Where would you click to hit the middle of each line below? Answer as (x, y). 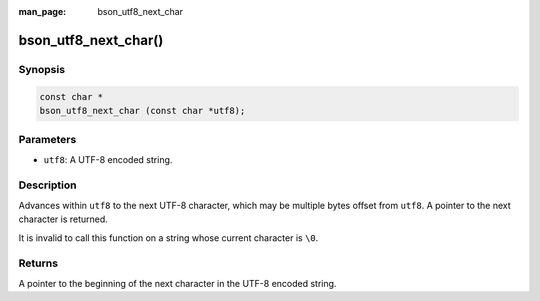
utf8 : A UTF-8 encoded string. (108, 159)
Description (47, 185)
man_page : (42, 11)
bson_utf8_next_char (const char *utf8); (142, 110)
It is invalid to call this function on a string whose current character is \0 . (168, 237)
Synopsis (41, 69)
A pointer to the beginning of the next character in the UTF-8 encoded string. (177, 283)
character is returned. (63, 219)
